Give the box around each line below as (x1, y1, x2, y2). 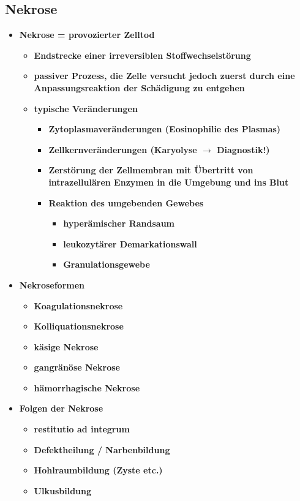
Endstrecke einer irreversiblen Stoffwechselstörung (34, 48, 251, 61)
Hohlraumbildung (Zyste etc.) (34, 464, 163, 477)
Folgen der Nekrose (19, 402, 103, 415)
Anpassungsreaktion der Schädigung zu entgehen (34, 81, 245, 94)
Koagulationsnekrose (34, 299, 123, 312)
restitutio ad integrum (34, 423, 130, 435)
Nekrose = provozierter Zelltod (19, 28, 155, 41)
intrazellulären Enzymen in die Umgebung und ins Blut (48, 175, 289, 188)
